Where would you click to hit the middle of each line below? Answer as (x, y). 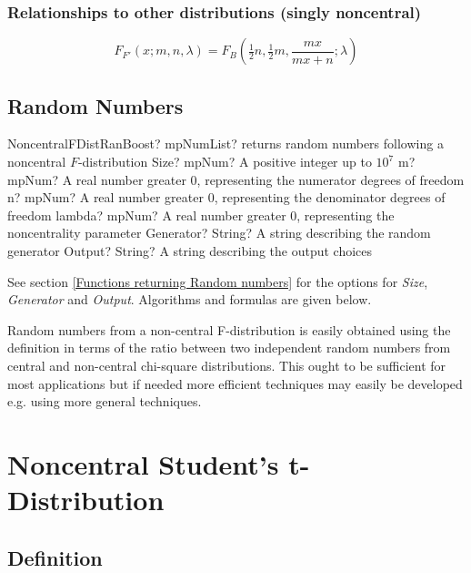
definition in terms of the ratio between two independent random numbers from (229, 348)
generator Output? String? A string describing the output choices (190, 250)
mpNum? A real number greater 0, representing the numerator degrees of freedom (236, 179)
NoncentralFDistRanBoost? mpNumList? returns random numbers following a (225, 143)
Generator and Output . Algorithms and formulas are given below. (190, 299)
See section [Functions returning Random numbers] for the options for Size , (218, 281)
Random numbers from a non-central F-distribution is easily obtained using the (229, 329)
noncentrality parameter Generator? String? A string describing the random (219, 233)
